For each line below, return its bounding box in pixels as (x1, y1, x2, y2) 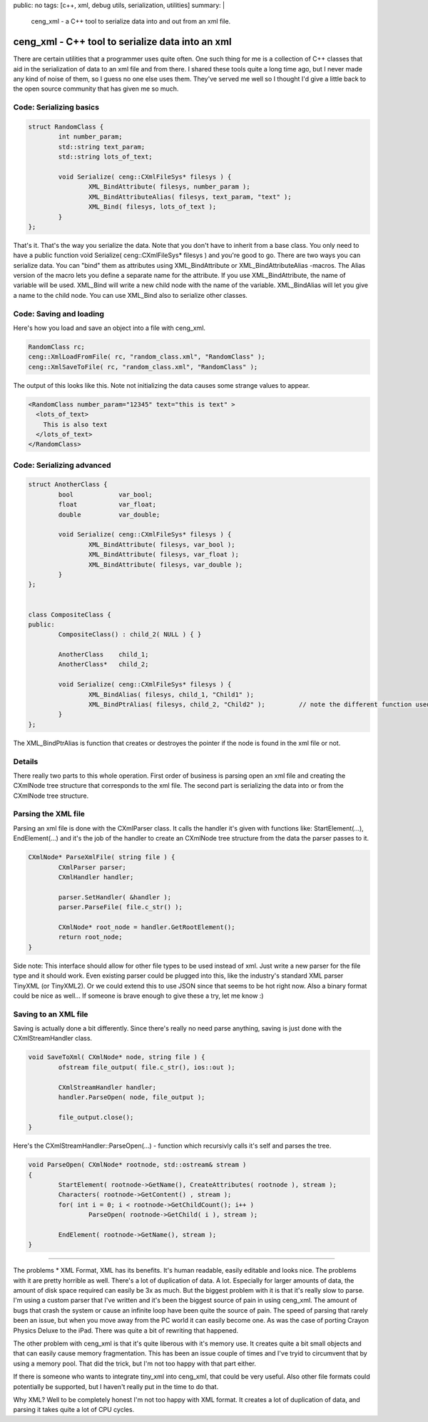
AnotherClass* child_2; (58, 661, 149, 669)
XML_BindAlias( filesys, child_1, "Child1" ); (88, 690, 255, 699)
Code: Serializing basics (13, 102, 100, 112)
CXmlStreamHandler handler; (58, 1083, 157, 1091)
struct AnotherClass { (28, 481, 108, 489)
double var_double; (58, 511, 160, 519)
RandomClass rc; (28, 343, 86, 351)
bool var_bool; (58, 490, 153, 499)
